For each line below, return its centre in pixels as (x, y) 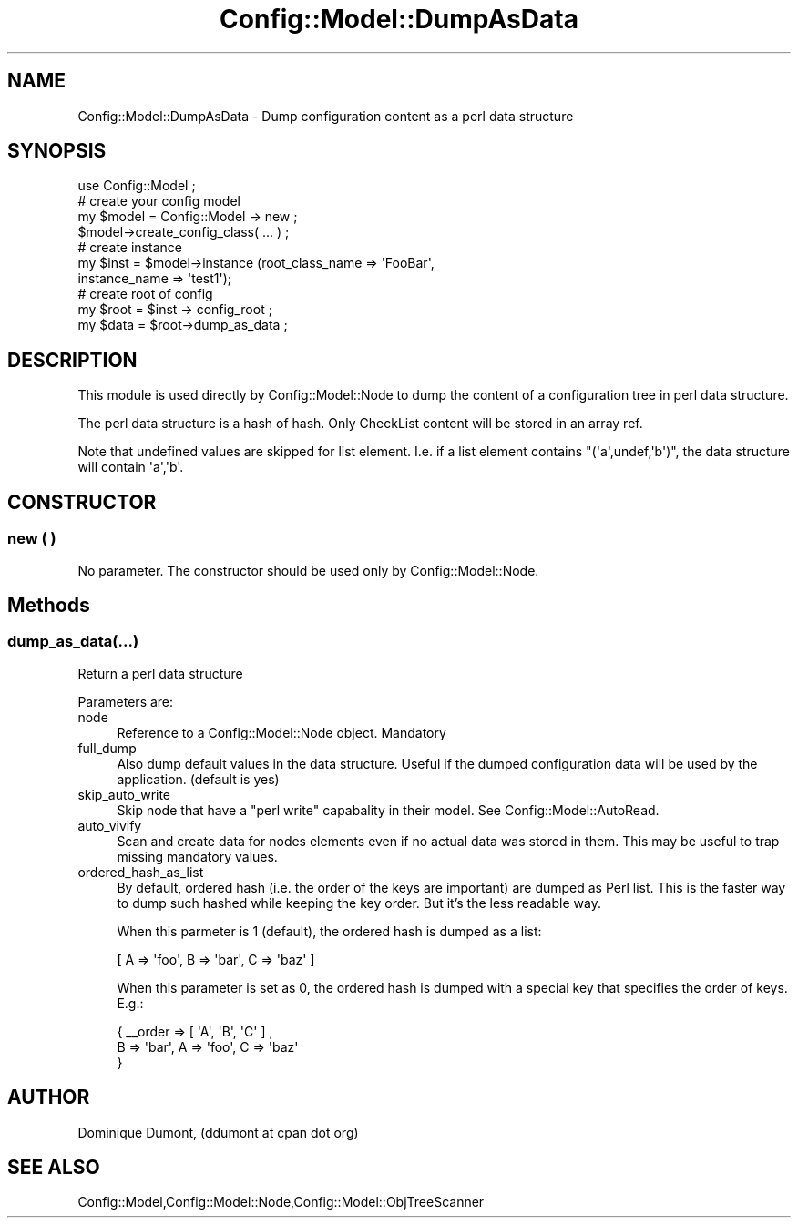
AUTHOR (49, 1097)
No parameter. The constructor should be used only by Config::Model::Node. (308, 570)
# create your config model (159, 201)
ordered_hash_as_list (141, 872)
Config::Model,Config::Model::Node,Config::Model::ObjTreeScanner (281, 1202)
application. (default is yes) (198, 779)
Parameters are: (126, 701)
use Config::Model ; (137, 186)
